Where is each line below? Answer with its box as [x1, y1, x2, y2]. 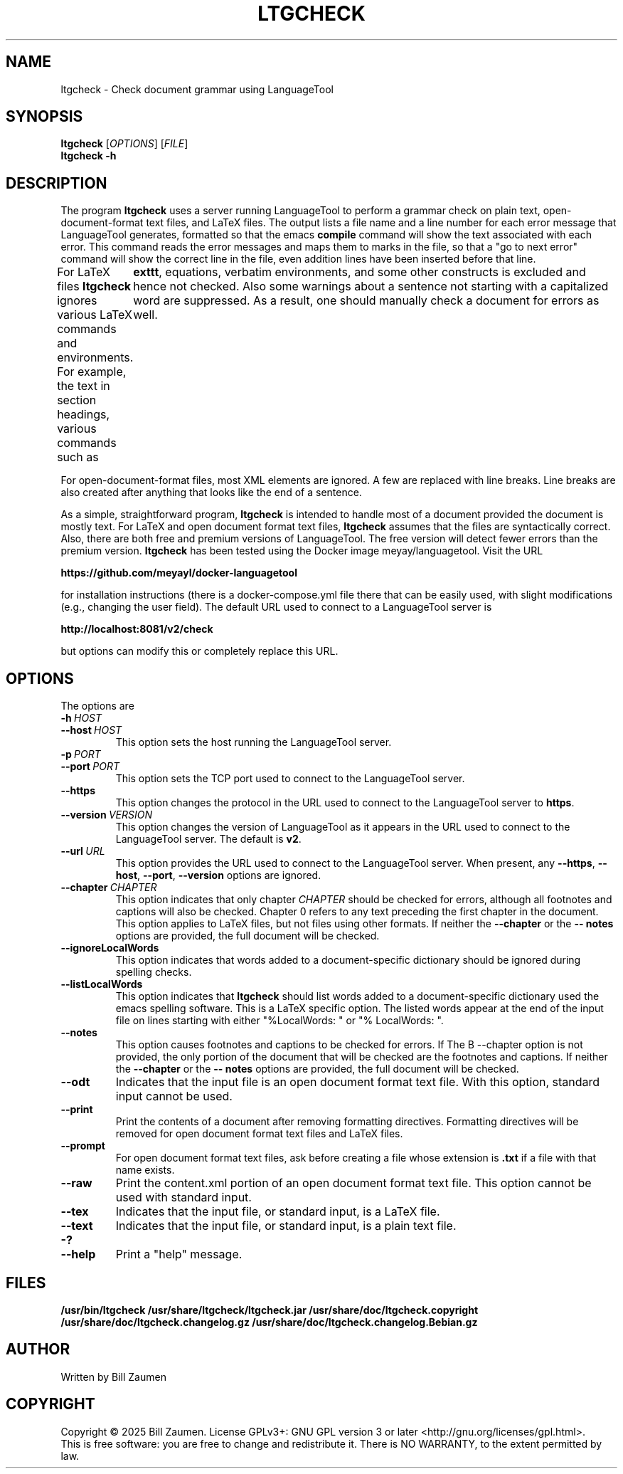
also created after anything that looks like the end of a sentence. [60, 486, 362, 499]
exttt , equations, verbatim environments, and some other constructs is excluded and [133, 265, 586, 280]
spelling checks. [115, 966, 192, 979]
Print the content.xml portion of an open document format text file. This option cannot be [115, 1176, 592, 1191]
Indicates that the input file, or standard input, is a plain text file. [115, 1218, 457, 1233]
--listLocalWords [60, 978, 143, 991]
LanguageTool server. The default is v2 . [115, 833, 302, 846]
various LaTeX [57, 307, 132, 322]
